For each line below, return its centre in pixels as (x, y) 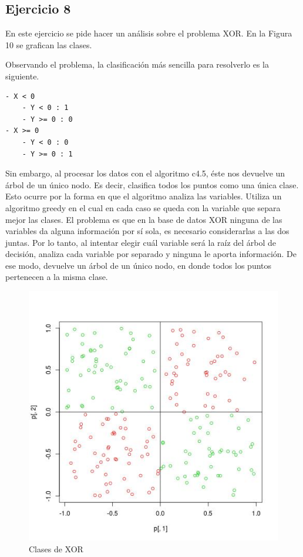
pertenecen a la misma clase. (57, 277)
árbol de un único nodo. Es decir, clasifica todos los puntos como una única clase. (152, 184)
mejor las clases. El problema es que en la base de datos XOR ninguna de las (144, 219)
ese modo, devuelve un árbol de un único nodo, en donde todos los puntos (139, 265)
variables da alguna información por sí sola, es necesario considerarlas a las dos (147, 231)
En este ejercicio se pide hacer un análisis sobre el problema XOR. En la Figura (149, 33)
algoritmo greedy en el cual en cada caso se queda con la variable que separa (143, 207)
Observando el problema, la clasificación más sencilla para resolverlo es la (137, 64)
